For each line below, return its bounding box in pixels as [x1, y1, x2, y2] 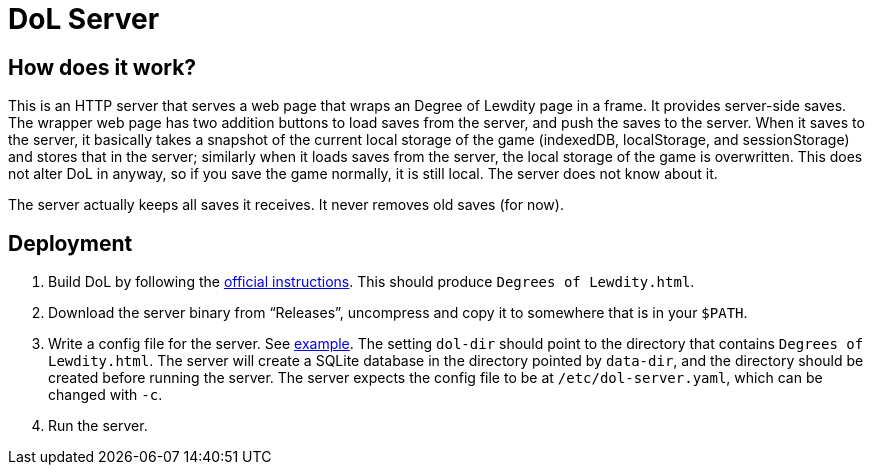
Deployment [8, 230, 133, 256]
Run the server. [48, 417, 148, 435]
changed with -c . [48, 386, 163, 404]
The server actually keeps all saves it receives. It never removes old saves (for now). [8, 196, 564, 214]
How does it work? [8, 54, 197, 80]
